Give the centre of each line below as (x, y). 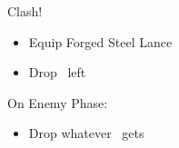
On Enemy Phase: (58, 102)
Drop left (57, 72)
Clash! (25, 11)
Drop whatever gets (86, 133)
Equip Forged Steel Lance (100, 41)
